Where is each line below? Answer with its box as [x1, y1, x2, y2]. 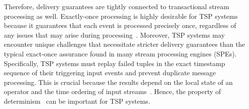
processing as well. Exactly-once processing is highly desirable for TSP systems [4, 11, 238, 21]
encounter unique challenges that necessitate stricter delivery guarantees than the [4, 39, 245, 49]
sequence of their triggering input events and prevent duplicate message [4, 68, 216, 78]
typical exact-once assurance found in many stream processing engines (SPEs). [4, 48, 237, 58]
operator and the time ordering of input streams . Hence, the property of [4, 86, 221, 96]
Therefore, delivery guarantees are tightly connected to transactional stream [4, 1, 229, 11]
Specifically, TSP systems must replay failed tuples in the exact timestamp [4, 58, 225, 68]
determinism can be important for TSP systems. [4, 95, 150, 106]
